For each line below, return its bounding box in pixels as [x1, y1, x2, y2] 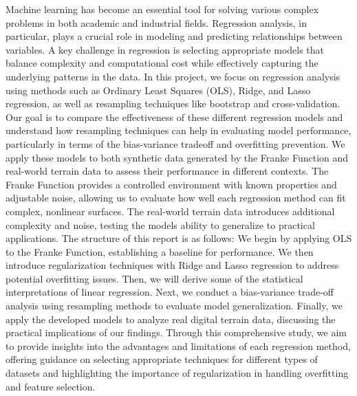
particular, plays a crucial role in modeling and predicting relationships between [6, 29, 343, 43]
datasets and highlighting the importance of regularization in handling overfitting [6, 366, 349, 380]
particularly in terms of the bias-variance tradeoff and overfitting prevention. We [6, 136, 345, 151]
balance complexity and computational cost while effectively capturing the [6, 56, 318, 70]
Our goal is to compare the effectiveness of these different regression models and [6, 109, 343, 124]
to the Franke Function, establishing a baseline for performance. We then [6, 244, 314, 258]
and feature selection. [6, 379, 96, 393]
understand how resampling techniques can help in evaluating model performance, [6, 123, 351, 137]
